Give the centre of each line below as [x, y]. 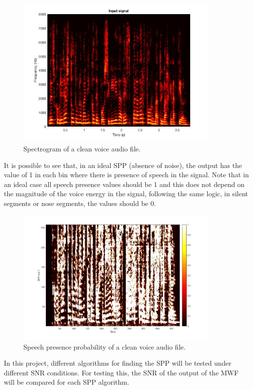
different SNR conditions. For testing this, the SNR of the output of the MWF [121, 372]
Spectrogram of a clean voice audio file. [82, 149]
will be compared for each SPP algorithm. [67, 382]
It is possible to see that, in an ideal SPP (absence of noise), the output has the [123, 165]
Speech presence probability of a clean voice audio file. [105, 346]
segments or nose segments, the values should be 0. [80, 203]
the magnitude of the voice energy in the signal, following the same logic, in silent [126, 194]
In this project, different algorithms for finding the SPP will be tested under [118, 363]
